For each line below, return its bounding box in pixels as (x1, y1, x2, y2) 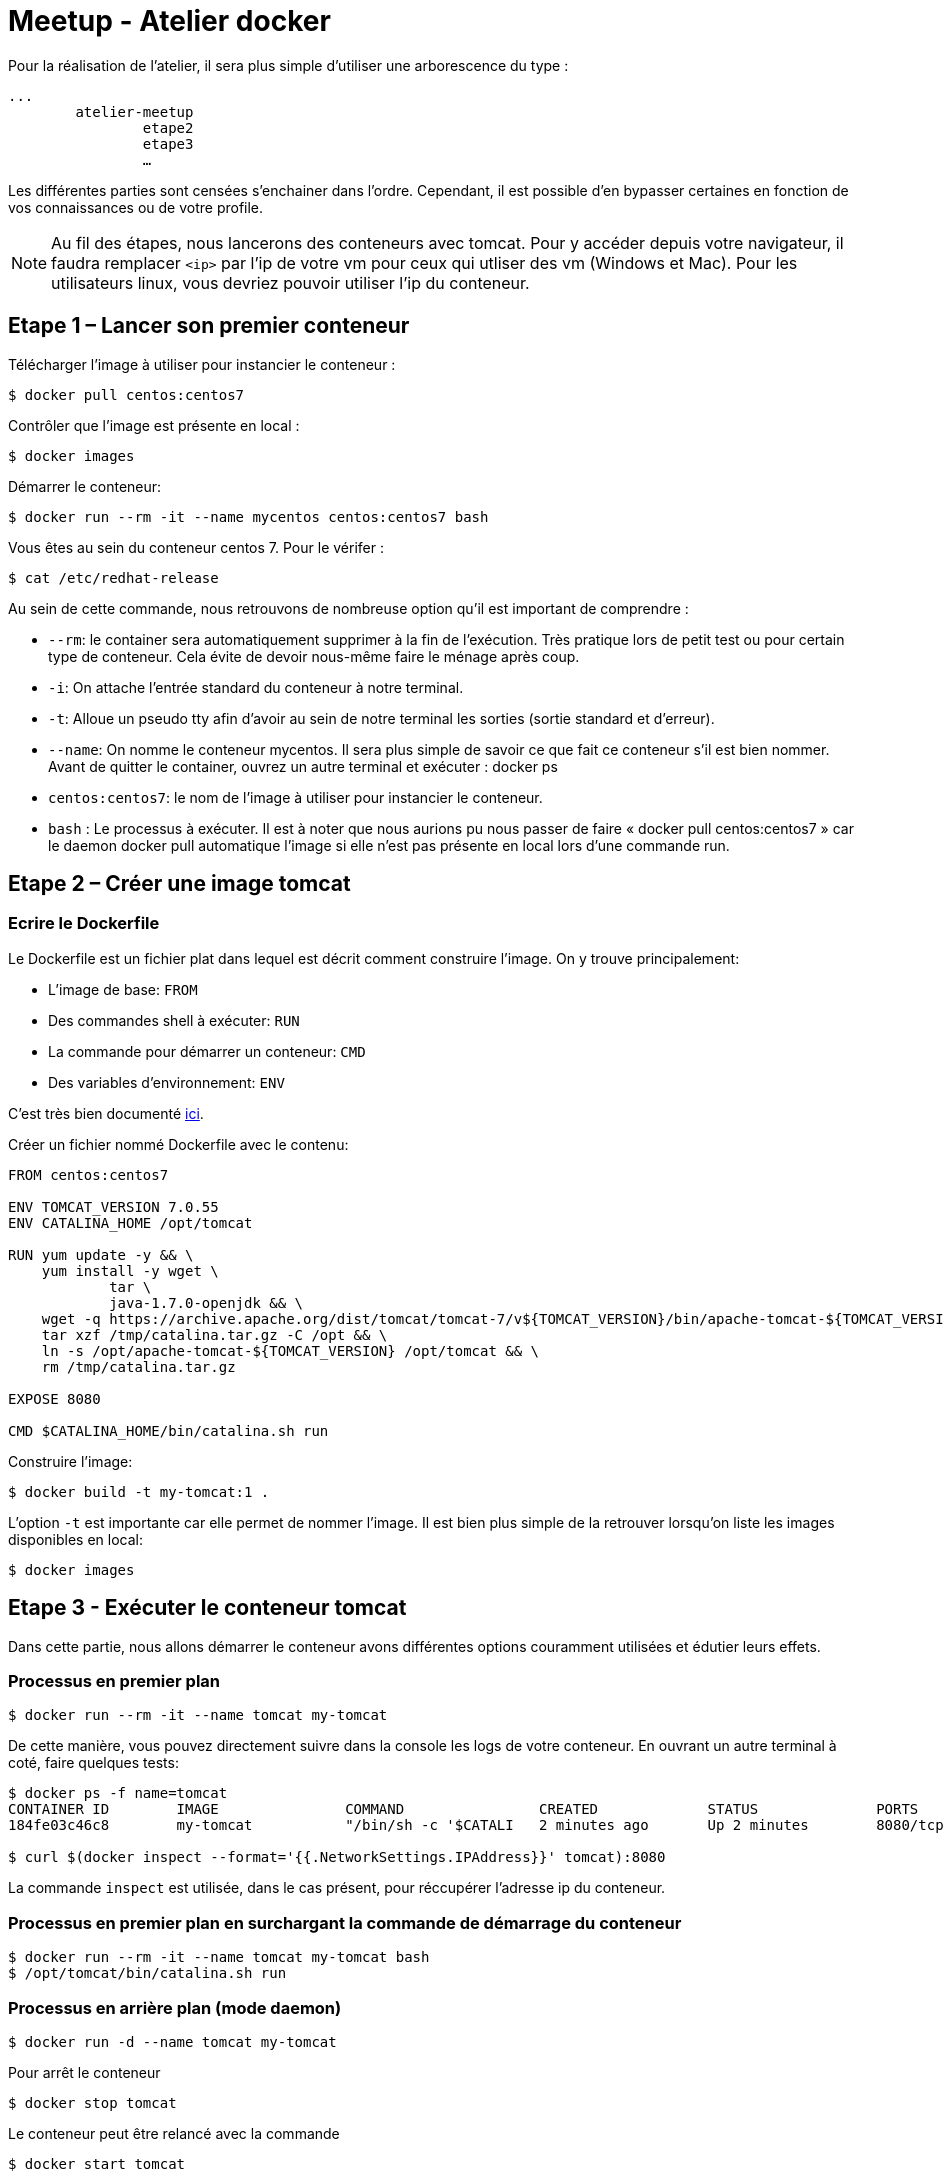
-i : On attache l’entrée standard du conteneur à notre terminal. (48, 678, 464, 696)
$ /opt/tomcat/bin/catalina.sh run (8, 1965, 287, 1982)
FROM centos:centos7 (8, 1166, 169, 1183)
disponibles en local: (8, 1530, 144, 1548)
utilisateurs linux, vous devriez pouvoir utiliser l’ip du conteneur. (51, 272, 530, 293)
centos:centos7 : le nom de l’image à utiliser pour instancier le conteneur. (48, 788, 543, 806)
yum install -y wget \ (41, 1262, 219, 1279)
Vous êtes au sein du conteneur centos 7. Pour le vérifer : (8, 538, 384, 556)
